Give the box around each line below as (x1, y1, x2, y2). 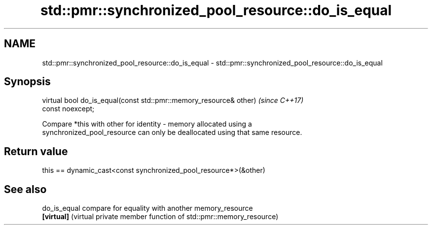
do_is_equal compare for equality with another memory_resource (42, 204, 253, 213)
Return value (4, 145, 68, 158)
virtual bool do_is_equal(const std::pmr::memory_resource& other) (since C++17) (42, 96, 304, 105)
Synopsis (4, 75, 51, 88)
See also (4, 183, 47, 196)
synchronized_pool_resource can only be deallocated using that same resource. (42, 128, 302, 137)
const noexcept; (42, 104, 95, 113)
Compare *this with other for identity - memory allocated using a (42, 120, 252, 129)
